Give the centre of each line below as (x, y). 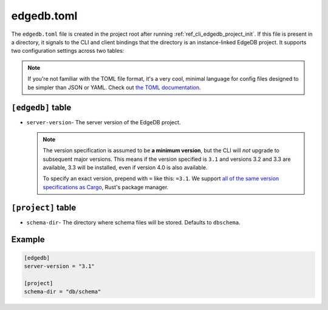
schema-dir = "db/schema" (63, 292)
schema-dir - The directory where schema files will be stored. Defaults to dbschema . (133, 222)
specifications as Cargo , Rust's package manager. (106, 187)
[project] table (44, 207)
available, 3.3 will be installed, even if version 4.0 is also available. (125, 167)
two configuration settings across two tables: (68, 51)
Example (28, 240)
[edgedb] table (41, 108)
